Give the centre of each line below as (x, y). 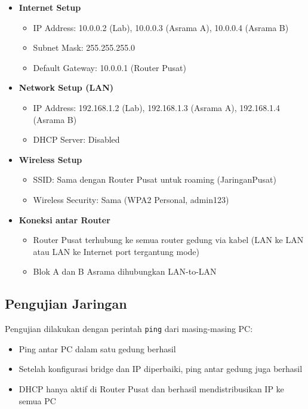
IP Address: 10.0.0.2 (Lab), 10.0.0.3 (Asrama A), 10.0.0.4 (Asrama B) (161, 27)
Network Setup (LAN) (66, 87)
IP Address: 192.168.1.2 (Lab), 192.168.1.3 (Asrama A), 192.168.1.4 (156, 107)
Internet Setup (50, 7)
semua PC (37, 400)
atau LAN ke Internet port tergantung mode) (116, 251)
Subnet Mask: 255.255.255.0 (84, 47)
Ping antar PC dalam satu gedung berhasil (97, 348)
